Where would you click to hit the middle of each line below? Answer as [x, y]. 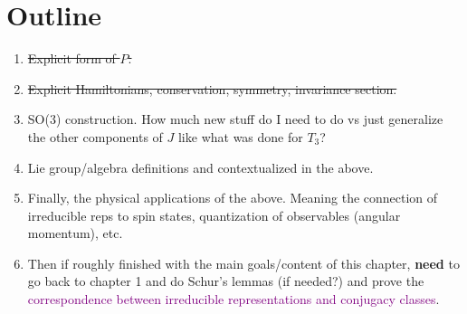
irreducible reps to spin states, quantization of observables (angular [214, 215]
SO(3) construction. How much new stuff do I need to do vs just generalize [235, 119]
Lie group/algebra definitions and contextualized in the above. [200, 167]
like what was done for [240, 136]
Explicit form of [71, 58]
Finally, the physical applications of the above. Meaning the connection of [233, 198]
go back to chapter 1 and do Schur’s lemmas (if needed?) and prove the [226, 281]
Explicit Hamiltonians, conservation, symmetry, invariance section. [212, 88]
